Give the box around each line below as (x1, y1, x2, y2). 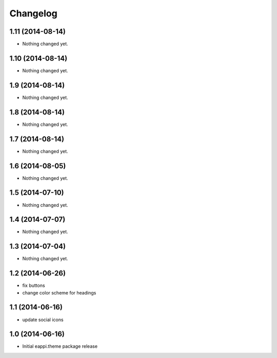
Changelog (9, 8, 57, 19)
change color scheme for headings (22, 289, 96, 296)
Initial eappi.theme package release (22, 343, 97, 349)
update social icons (22, 317, 64, 323)
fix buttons (22, 282, 46, 289)
